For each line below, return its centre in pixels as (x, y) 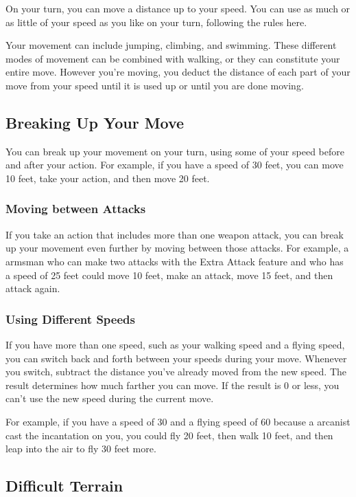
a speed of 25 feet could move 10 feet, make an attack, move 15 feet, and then (169, 275)
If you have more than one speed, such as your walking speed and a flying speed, (175, 344)
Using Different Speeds (70, 319)
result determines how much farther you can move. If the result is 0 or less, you (173, 385)
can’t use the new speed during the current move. (110, 398)
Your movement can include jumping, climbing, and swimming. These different (171, 45)
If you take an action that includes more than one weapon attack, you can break (175, 234)
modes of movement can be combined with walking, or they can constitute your (173, 58)
